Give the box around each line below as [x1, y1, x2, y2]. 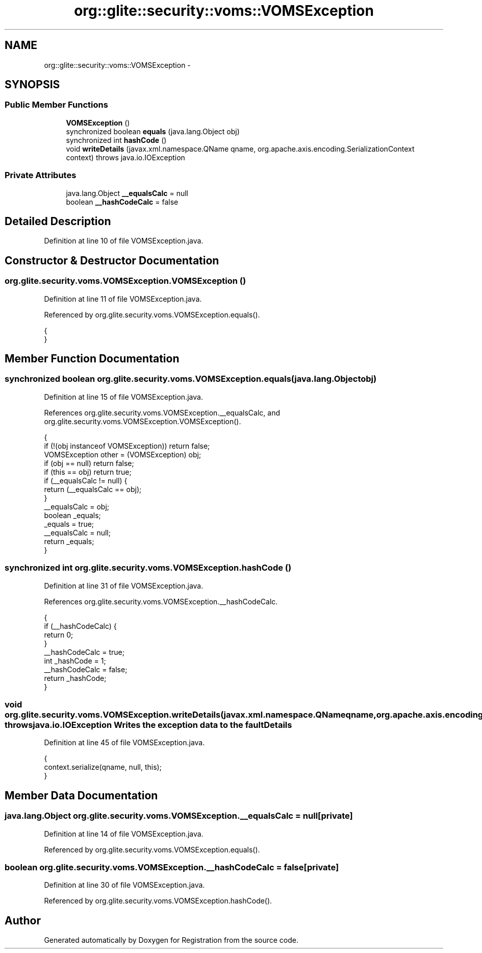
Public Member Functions [5, 100, 108, 110]
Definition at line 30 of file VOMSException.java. [44, 881, 205, 890]
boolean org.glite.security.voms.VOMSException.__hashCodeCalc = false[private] [5, 862, 339, 872]
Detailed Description [5, 214, 111, 228]
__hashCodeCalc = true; [44, 647, 124, 656]
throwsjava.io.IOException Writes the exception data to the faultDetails [5, 719, 292, 730]
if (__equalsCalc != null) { [44, 476, 128, 485]
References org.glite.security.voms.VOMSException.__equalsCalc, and [44, 408, 280, 417]
